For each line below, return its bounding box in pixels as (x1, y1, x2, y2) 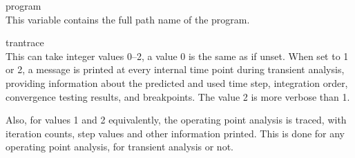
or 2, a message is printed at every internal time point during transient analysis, (6, 62, 345, 77)
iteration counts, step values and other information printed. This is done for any (6, 126, 345, 140)
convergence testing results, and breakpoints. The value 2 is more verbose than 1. (6, 89, 350, 103)
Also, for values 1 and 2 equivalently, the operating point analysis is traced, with (6, 112, 347, 127)
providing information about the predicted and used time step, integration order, (6, 75, 348, 90)
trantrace (6, 35, 44, 50)
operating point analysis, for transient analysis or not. (6, 139, 233, 154)
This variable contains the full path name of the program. (6, 12, 250, 26)
